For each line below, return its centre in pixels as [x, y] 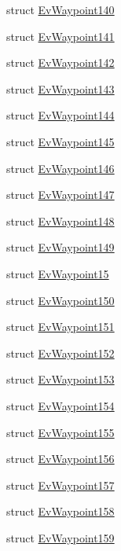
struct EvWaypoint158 [60, 511]
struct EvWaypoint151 [60, 327]
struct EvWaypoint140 [60, 9]
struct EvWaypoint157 [60, 485]
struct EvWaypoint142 [60, 62]
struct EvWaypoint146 [60, 168]
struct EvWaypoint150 [60, 300]
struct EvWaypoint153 [60, 379]
